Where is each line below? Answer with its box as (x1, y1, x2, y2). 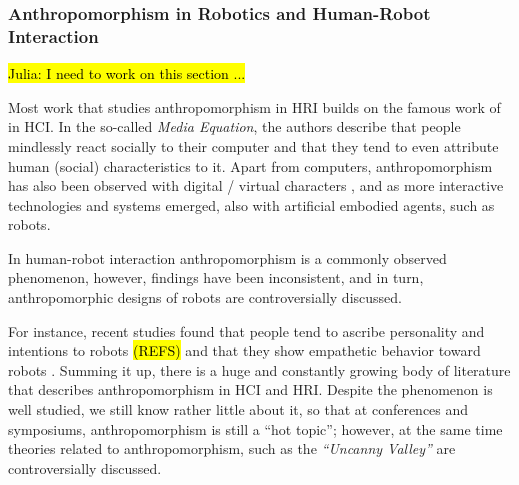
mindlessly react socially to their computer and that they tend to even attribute (8, 135, 499, 156)
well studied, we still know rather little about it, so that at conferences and (8, 399, 469, 420)
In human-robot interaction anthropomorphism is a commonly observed (8, 247, 447, 268)
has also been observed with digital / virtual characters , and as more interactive (8, 175, 504, 196)
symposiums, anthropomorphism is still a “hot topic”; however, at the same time (8, 418, 503, 439)
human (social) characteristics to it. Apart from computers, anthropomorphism (8, 155, 493, 176)
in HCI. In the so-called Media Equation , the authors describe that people (8, 116, 461, 137)
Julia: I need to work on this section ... (8, 63, 246, 84)
